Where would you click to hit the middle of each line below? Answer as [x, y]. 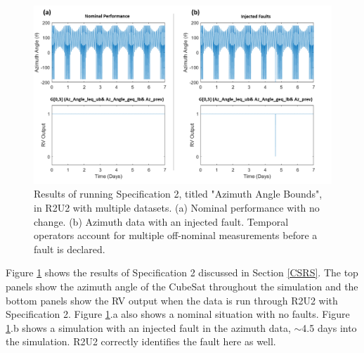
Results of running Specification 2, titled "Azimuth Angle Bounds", [178, 194]
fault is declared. [70, 249]
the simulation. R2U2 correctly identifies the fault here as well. [141, 341]
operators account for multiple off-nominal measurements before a [176, 235]
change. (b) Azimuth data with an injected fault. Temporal [161, 221]
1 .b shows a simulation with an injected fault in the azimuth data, [148, 327]
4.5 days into [329, 327]
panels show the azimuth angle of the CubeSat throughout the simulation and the [182, 286]
